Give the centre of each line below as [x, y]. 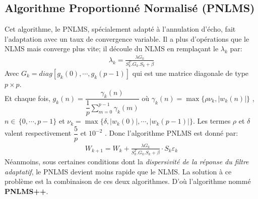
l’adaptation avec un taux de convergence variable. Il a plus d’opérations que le [127, 38]
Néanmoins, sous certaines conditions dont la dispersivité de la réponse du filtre [127, 162]
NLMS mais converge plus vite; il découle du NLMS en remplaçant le [112, 48]
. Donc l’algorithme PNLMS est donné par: [172, 133]
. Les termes [212, 121]
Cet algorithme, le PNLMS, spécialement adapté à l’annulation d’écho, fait [120, 29]
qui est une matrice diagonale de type [190, 73]
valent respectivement [38, 133]
